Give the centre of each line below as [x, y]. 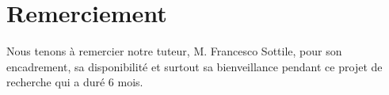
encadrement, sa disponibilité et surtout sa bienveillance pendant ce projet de [194, 66]
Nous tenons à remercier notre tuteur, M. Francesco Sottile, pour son [174, 51]
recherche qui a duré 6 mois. [75, 82]
